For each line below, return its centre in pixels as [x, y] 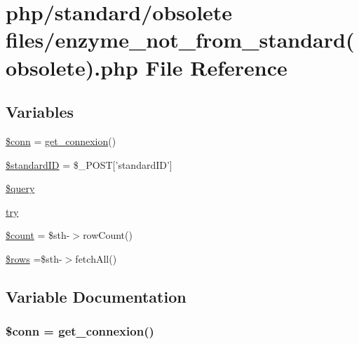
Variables [40, 112]
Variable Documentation [96, 296]
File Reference [216, 67]
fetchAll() [96, 258]
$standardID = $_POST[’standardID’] [89, 164]
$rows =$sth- [34, 258]
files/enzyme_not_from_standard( [180, 40]
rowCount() [108, 235]
